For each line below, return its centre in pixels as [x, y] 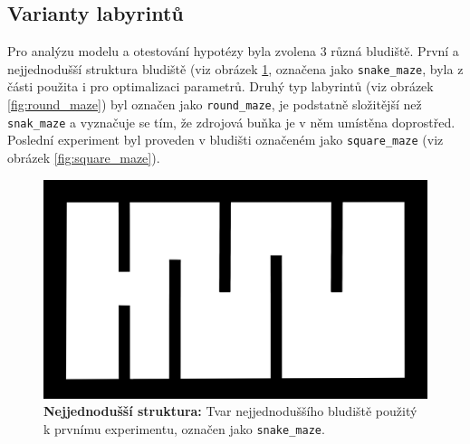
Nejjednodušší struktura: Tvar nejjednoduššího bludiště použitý [230, 411]
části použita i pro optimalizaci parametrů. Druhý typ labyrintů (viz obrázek [221, 86]
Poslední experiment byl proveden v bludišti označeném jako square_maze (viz [225, 140]
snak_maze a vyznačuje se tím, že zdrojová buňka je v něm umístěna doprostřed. [231, 122]
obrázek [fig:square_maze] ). [84, 158]
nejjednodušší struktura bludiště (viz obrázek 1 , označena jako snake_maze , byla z [235, 68]
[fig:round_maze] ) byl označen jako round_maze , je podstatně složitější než [215, 104]
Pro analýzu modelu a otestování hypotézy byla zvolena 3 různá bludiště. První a [233, 51]
